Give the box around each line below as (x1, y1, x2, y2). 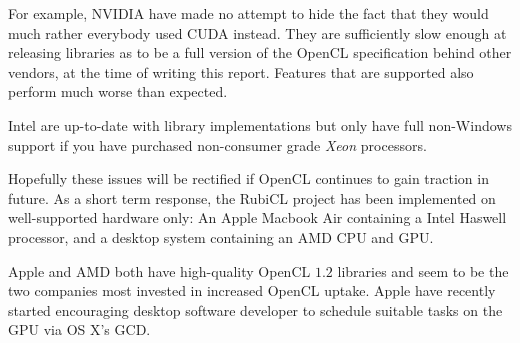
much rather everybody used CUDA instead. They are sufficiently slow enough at (8, 22, 507, 43)
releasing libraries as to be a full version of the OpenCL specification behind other (8, 42, 512, 63)
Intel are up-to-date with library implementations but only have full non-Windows (8, 114, 512, 135)
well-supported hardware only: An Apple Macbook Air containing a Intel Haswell (8, 207, 507, 228)
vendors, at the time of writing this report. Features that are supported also (8, 61, 474, 82)
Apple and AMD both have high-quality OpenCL (8, 260, 311, 281)
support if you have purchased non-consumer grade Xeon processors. (8, 134, 427, 155)
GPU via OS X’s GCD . (8, 319, 151, 340)
